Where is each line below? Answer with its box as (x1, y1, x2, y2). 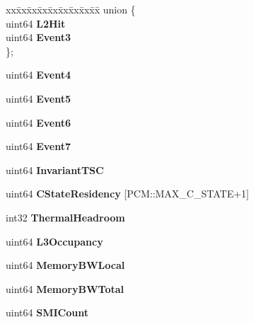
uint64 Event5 (6, 91, 71, 105)
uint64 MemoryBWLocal (6, 258, 125, 272)
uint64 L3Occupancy (6, 234, 103, 248)
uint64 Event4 (6, 67, 71, 82)
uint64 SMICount (6, 305, 88, 320)
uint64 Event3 (6, 30, 71, 45)
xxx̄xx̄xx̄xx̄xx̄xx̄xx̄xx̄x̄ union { (6, 2, 136, 16)
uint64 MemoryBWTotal (6, 281, 125, 296)
